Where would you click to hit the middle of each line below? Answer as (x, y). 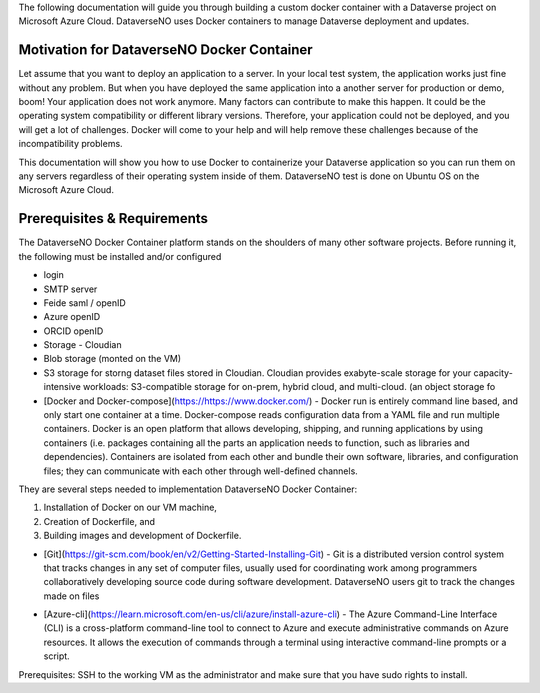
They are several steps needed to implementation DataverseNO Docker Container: (188, 489)
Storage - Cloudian (82, 345)
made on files (71, 596)
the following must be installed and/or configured (120, 256)
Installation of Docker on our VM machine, (130, 507)
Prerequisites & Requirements (113, 218)
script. (56, 656)
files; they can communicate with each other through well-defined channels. (201, 471)
